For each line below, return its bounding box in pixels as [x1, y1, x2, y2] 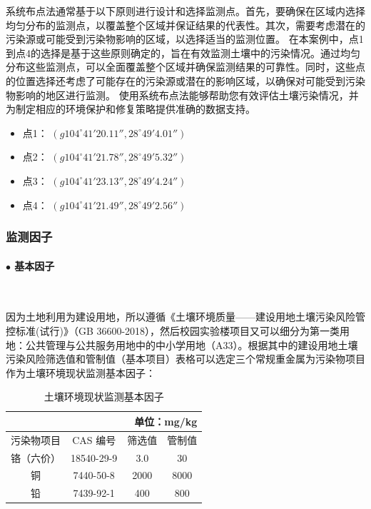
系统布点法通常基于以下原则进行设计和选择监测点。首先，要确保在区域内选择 [6, 4, 365, 18]
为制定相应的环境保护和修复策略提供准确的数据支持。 [6, 101, 255, 116]
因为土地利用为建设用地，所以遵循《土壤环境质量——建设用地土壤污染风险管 [6, 309, 365, 324]
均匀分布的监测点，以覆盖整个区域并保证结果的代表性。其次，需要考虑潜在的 [6, 17, 365, 32]
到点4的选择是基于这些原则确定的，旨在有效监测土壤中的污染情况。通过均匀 [6, 45, 360, 60]
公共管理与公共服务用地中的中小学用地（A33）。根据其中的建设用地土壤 [25, 337, 358, 352]
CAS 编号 [72, 432, 116, 447]
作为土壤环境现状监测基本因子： [6, 365, 156, 380]
